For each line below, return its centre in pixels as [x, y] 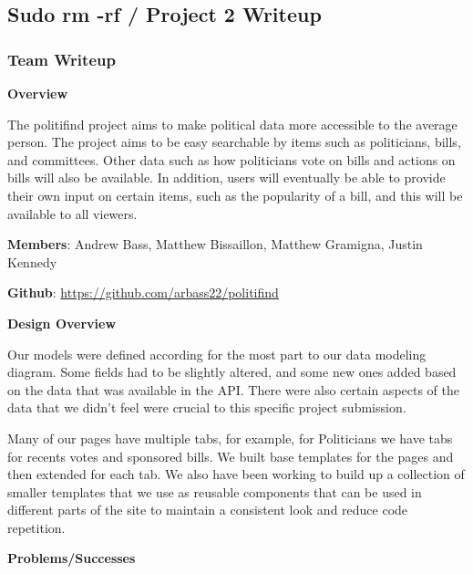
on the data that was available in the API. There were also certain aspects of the [234, 389]
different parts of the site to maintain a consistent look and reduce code [208, 510]
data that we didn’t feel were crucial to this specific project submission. [207, 407]
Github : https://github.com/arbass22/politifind [143, 292]
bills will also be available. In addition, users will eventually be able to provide [226, 177]
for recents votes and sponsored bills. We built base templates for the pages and [231, 456]
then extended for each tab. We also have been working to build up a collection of [236, 474]
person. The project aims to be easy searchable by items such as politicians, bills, [234, 142]
